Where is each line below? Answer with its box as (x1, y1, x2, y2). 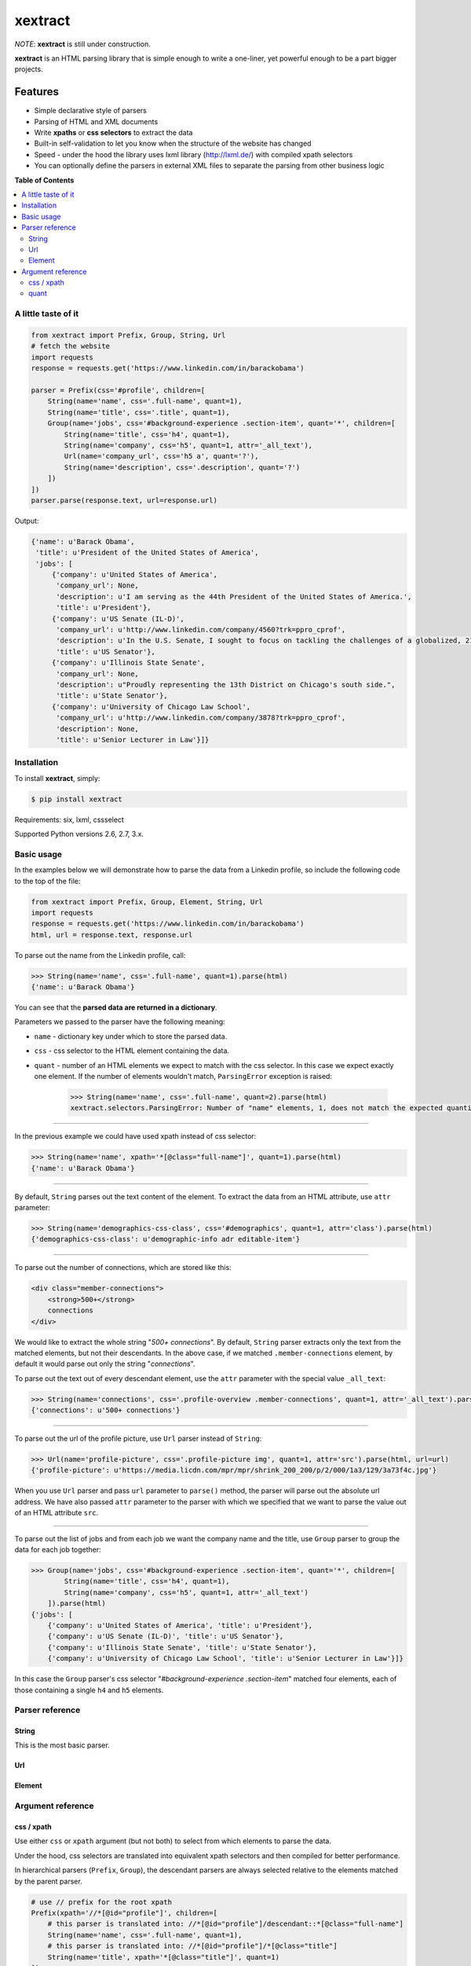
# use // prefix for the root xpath (31, 1898, 173, 1906)
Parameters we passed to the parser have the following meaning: (14, 1017, 225, 1026)
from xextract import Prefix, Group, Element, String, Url (31, 897, 263, 906)
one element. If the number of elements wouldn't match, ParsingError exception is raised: (34, 1071, 333, 1081)
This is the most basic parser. (14, 1740, 110, 1750)
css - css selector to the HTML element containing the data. (34, 1046, 230, 1055)
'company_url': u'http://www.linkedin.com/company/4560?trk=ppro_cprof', (56, 625, 346, 634)
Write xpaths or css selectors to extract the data (34, 128, 193, 138)
